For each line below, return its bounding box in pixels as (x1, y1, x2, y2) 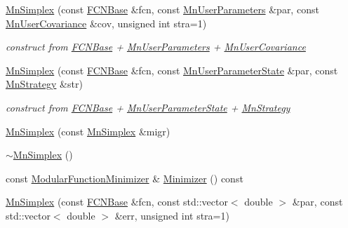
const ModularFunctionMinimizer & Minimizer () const (6, 170, 243, 185)
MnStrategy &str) (6, 76, 83, 91)
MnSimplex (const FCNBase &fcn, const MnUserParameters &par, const (6, 2, 319, 16)
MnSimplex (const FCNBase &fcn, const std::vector (6, 194, 228, 209)
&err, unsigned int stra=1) (114, 208, 229, 222)
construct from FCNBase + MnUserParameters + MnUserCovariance (6, 39, 306, 54)
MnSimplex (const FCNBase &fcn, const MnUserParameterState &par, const (6, 62, 338, 77)
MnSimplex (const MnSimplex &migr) (6, 123, 170, 138)
